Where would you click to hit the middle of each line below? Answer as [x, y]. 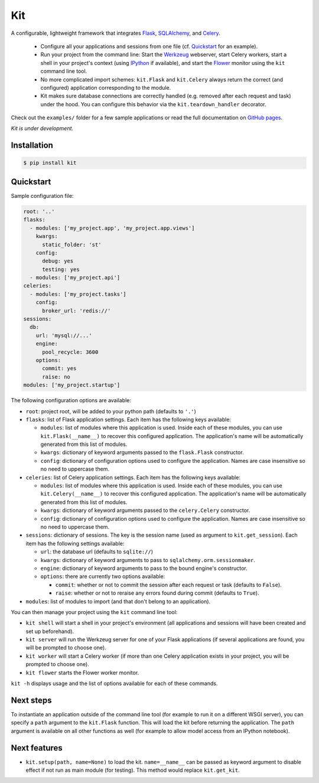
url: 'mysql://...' [64, 335]
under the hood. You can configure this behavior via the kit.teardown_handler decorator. [153, 104]
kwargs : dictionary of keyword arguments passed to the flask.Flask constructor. [142, 452]
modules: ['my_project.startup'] [72, 385]
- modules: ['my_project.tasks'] [78, 294]
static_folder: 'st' [72, 244]
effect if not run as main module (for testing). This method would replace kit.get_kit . [133, 770]
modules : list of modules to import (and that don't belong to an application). [118, 601]
